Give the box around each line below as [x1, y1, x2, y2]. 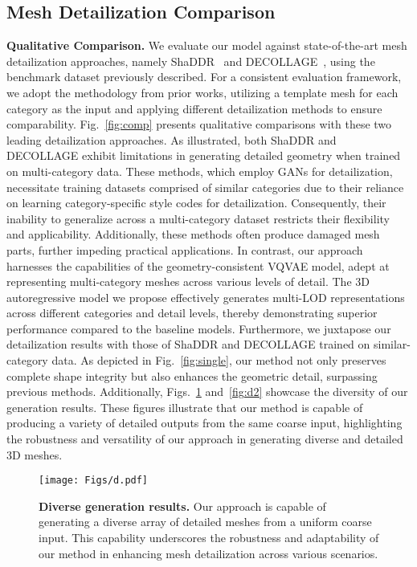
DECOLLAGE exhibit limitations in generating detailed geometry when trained [6, 147, 401, 164]
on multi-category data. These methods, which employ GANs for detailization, [6, 162, 393, 179]
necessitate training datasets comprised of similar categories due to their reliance [6, 178, 404, 195]
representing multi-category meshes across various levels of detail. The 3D [6, 273, 370, 290]
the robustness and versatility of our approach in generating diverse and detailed [6, 430, 403, 447]
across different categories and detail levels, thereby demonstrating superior [6, 304, 378, 321]
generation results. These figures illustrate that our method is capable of [6, 398, 363, 415]
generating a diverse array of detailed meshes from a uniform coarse [39, 513, 372, 530]
